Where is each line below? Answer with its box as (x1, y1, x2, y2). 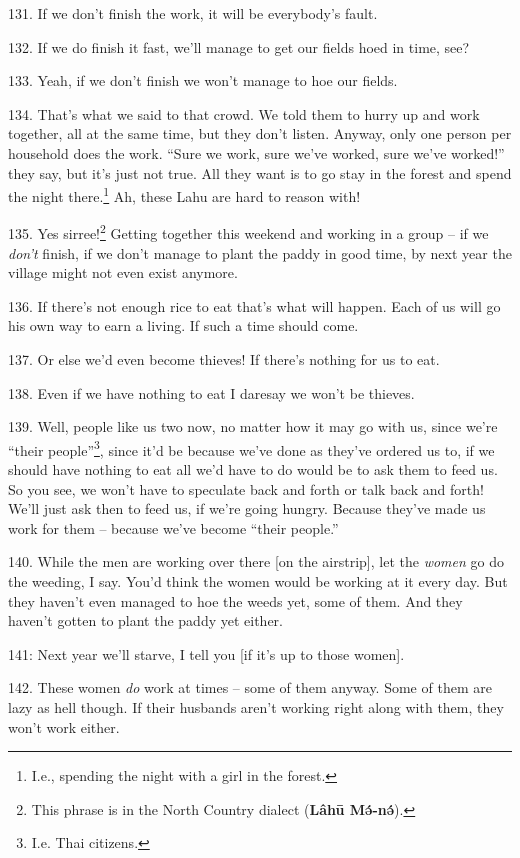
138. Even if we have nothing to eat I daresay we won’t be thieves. (8, 382, 415, 403)
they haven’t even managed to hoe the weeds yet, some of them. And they (8, 590, 463, 611)
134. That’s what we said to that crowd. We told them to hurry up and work (8, 103, 480, 124)
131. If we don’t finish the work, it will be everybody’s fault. (8, 3, 378, 23)
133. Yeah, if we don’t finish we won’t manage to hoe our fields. (8, 70, 398, 91)
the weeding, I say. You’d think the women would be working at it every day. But (8, 571, 508, 592)
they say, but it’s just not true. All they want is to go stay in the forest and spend (8, 162, 512, 183)
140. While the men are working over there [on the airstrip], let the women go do (8, 551, 504, 572)
